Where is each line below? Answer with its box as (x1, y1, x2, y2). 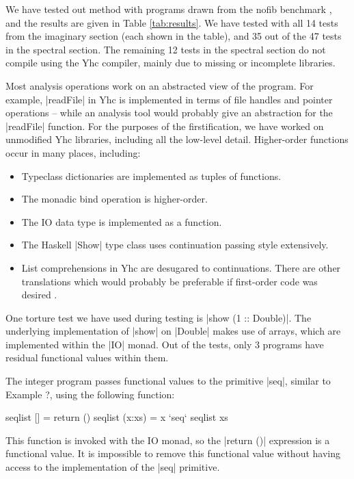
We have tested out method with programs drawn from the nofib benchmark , (5, 2, 332, 16)
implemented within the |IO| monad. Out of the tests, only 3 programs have (5, 337, 324, 351)
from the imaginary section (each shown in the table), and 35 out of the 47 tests (5, 29, 342, 43)
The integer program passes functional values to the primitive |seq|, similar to (5, 374, 331, 388)
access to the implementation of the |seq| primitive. (5, 460, 220, 474)
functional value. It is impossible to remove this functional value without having (5, 446, 340, 461)
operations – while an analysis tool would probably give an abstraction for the (5, 105, 333, 120)
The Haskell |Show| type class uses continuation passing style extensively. (21, 237, 329, 252)
